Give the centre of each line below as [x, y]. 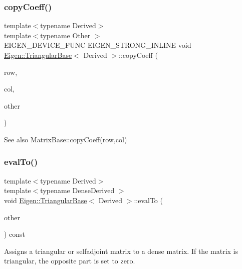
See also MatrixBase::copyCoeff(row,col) [66, 139]
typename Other [65, 35]
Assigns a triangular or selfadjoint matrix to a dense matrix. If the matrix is [121, 251]
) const [15, 234]
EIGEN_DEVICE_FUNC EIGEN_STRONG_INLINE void [98, 45]
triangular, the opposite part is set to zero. [70, 261]
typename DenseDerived [77, 190]
